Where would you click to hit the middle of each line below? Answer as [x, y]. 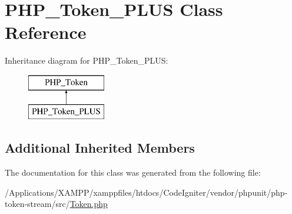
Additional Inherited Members [100, 148]
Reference [46, 32]
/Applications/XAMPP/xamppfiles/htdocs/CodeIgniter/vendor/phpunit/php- [146, 192]
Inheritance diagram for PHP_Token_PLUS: [87, 60]
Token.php [89, 204]
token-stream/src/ [37, 204]
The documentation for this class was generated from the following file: [133, 172]
